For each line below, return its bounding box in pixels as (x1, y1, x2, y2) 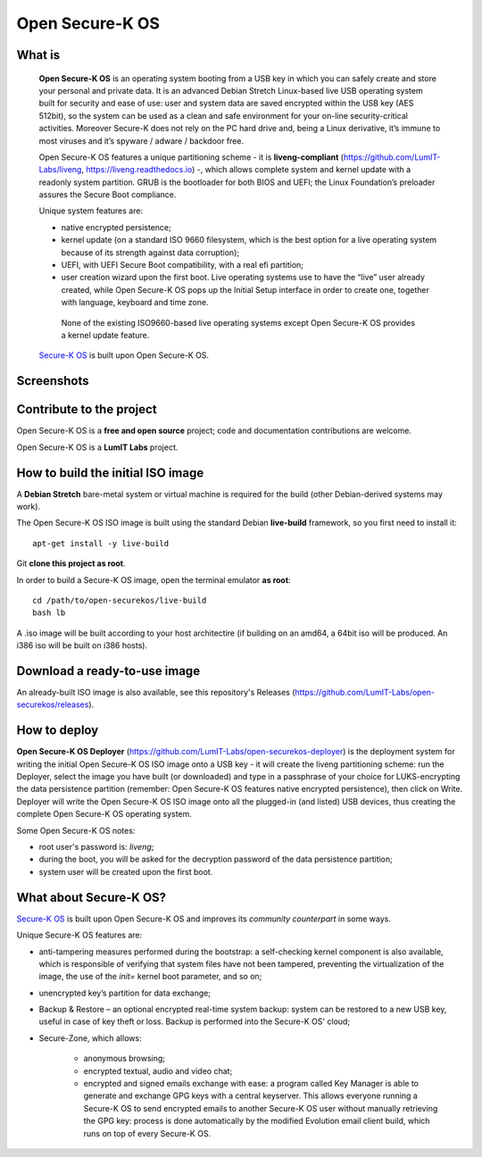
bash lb (32, 608, 66, 618)
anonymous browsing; (83, 1053, 165, 1064)
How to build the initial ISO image (16, 465, 204, 480)
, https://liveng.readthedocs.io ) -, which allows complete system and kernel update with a (81, 164, 411, 175)
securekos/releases (16, 699, 89, 710)
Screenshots (16, 373, 89, 388)
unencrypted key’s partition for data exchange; (38, 987, 212, 998)
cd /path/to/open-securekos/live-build (32, 595, 207, 605)
